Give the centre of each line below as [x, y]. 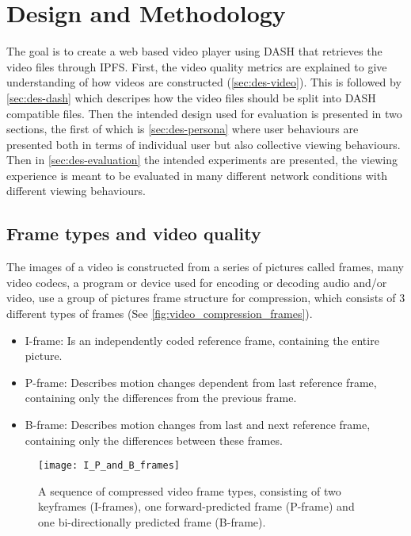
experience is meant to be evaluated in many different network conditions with [197, 175]
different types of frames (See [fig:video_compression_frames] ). [160, 314]
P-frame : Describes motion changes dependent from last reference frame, [201, 382]
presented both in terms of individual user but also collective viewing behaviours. [204, 144]
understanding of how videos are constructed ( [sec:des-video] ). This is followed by [204, 82]
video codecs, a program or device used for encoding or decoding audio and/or [197, 282]
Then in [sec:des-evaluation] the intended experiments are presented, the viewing [202, 160]
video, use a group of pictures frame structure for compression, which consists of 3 [206, 298]
